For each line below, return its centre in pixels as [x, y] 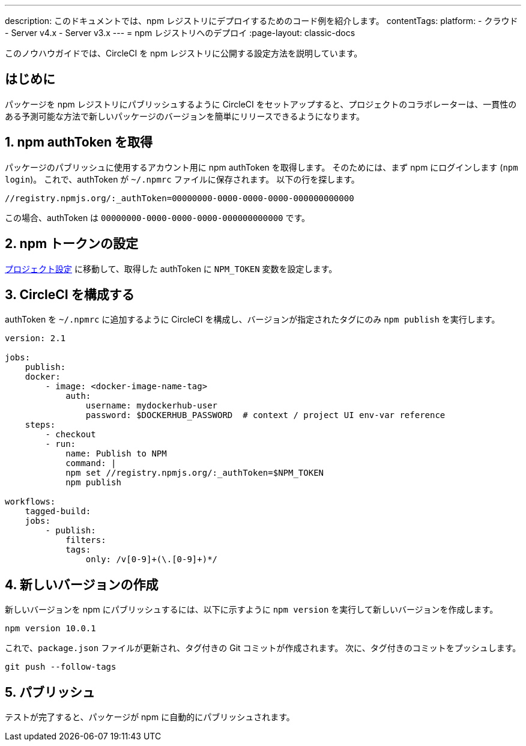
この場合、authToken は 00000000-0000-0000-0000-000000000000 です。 [158, 217]
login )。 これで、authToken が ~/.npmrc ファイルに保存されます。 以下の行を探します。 [182, 179]
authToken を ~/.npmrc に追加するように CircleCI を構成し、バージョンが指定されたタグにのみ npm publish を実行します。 [252, 320]
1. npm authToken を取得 [79, 142]
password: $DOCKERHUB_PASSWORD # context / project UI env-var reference [265, 415]
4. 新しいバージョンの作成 [82, 584]
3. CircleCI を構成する [70, 294]
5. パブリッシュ [50, 692]
